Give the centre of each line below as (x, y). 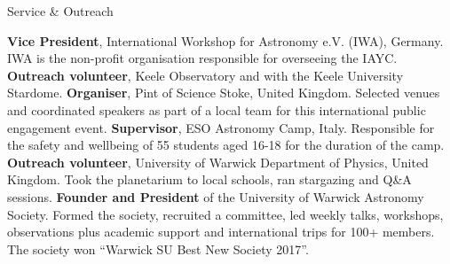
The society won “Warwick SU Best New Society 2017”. (158, 248)
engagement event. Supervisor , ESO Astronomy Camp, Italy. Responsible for (221, 127)
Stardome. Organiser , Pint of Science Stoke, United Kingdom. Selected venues (224, 93)
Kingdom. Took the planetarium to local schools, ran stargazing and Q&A (209, 179)
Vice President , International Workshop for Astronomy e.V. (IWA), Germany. (225, 40)
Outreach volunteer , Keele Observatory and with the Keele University (205, 75)
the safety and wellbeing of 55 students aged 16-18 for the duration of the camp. (226, 145)
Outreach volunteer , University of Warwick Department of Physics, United (218, 162)
